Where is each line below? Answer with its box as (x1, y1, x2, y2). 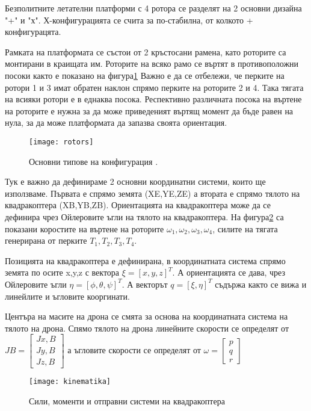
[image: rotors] (29, 137, 94, 146)
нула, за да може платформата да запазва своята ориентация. (5, 116, 227, 129)
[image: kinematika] (29, 377, 111, 386)
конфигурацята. (5, 25, 61, 38)
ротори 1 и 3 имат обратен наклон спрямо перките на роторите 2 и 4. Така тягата (5, 81, 304, 93)
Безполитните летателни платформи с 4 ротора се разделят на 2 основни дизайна (5, 2, 302, 14)
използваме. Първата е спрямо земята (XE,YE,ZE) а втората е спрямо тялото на (5, 187, 300, 199)
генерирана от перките (5, 234, 87, 247)
